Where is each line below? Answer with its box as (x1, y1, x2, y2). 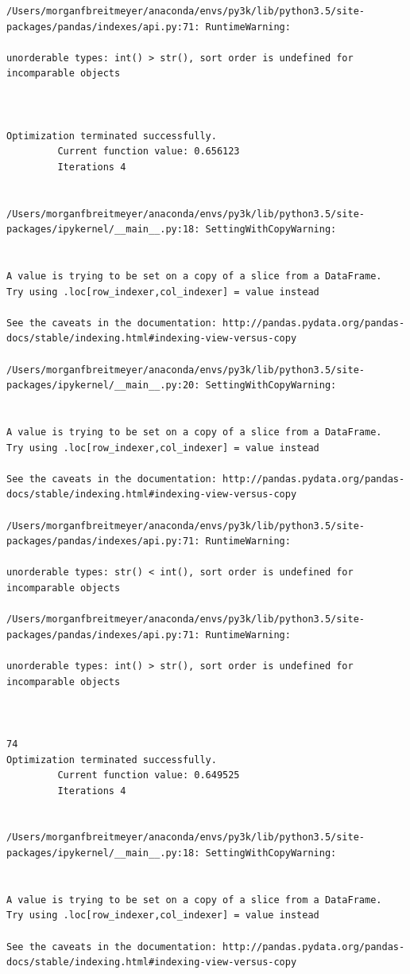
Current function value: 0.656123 (57, 146, 240, 158)
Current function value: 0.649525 (57, 769, 240, 781)
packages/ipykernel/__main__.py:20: (6, 380, 200, 392)
